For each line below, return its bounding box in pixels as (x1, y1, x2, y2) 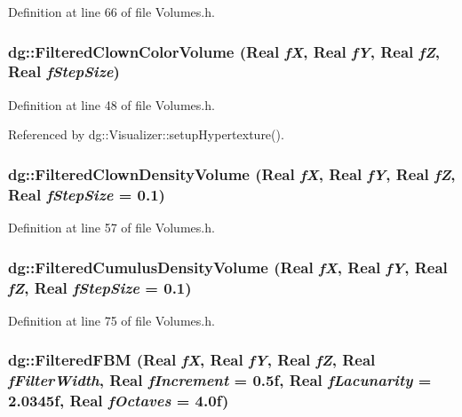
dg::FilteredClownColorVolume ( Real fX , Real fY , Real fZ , (8, 40, 440, 62)
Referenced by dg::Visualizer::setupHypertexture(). (8, 125, 284, 144)
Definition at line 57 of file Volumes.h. (8, 218, 215, 237)
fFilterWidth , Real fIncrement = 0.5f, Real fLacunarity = (8, 369, 432, 391)
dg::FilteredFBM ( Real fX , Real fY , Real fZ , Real (8, 349, 376, 371)
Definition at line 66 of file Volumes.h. (8, 3, 215, 20)
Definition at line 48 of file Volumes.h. (8, 95, 215, 114)
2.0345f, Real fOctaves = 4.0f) (8, 389, 229, 412)
